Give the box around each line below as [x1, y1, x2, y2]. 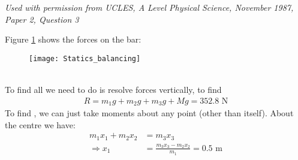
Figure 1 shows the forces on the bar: [5, 33, 142, 46]
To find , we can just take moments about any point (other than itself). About [5, 107, 294, 119]
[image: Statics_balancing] [29, 54, 141, 63]
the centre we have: [5, 118, 76, 131]
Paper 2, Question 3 [5, 13, 79, 25]
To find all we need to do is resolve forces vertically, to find [5, 83, 222, 96]
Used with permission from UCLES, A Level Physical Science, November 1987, [5, 1, 294, 13]
